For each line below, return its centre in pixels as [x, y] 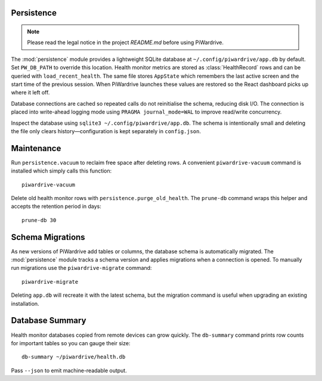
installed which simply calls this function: [61, 171]
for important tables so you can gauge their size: [71, 343]
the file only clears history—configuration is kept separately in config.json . [106, 131]
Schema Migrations [48, 237]
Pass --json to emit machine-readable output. [69, 370]
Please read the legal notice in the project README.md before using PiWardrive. [125, 42]
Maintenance [36, 148]
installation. [25, 303]
